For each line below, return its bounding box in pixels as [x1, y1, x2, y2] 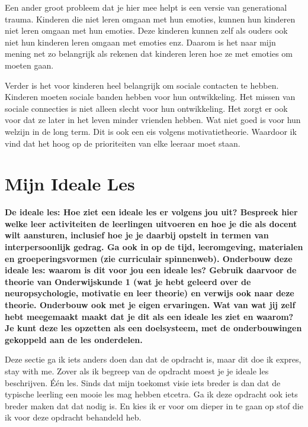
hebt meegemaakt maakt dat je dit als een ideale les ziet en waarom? [5, 310, 294, 322]
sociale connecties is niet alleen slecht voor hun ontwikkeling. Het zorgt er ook [5, 102, 288, 114]
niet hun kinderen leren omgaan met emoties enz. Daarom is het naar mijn [5, 35, 276, 48]
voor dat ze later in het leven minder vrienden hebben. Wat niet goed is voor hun [5, 114, 301, 126]
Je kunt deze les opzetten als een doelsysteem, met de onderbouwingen [5, 322, 302, 334]
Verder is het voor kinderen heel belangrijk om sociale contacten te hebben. [5, 79, 279, 91]
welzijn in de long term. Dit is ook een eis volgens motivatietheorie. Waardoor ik [5, 125, 297, 137]
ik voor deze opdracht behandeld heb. [5, 411, 142, 423]
